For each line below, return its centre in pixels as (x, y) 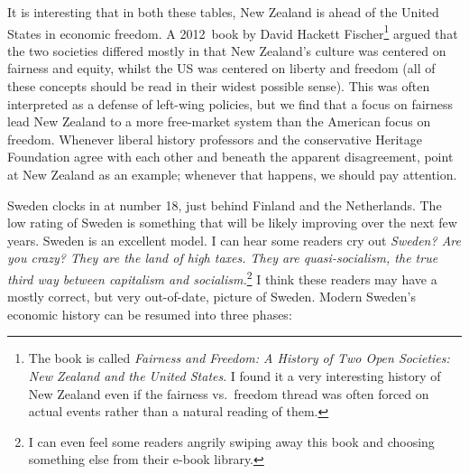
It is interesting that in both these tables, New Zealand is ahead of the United (223, 12)
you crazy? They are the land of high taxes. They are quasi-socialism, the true (223, 258)
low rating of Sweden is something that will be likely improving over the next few (232, 223)
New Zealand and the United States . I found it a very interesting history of (234, 376)
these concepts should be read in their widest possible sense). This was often (219, 86)
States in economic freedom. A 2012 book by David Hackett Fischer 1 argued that (233, 32)
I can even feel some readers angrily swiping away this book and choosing (231, 441)
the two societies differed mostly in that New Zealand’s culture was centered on (227, 50)
